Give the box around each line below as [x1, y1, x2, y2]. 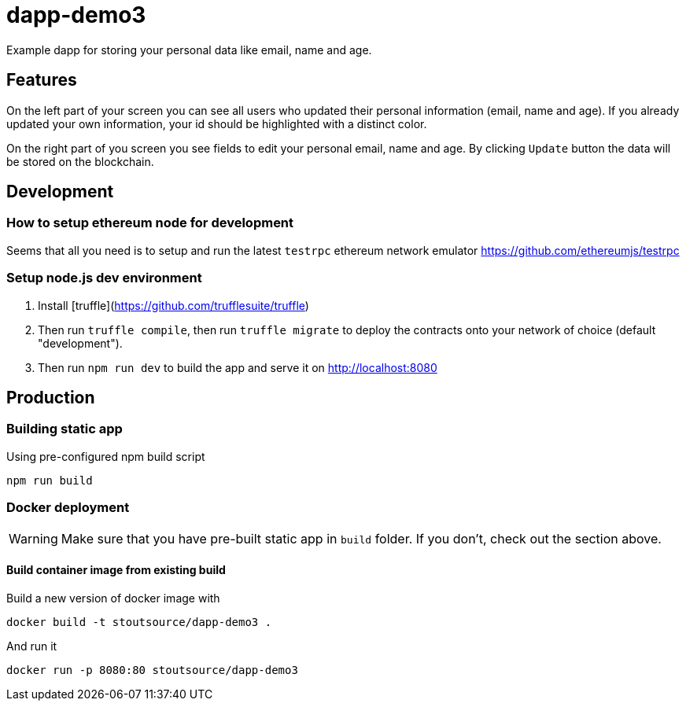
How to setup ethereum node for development [6, 215, 294, 231]
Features [6, 70, 77, 90]
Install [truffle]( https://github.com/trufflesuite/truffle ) [38, 298, 309, 312]
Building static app [6, 421, 123, 437]
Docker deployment [6, 499, 130, 516]
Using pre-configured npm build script [6, 449, 205, 463]
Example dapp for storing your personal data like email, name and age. [6, 42, 372, 57]
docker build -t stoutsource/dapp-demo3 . [6, 615, 272, 628]
